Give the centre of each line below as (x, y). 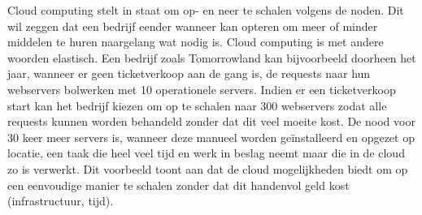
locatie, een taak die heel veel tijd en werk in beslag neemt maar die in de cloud (206, 153)
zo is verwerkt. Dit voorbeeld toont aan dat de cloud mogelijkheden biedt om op (208, 168)
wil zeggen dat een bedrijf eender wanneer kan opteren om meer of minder (193, 26)
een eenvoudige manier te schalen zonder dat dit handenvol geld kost (178, 185)
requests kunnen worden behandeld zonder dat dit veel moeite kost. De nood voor (211, 121)
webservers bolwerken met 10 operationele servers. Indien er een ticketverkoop (202, 89)
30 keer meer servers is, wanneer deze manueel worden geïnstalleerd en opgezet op (211, 137)
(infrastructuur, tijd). (61, 201)
